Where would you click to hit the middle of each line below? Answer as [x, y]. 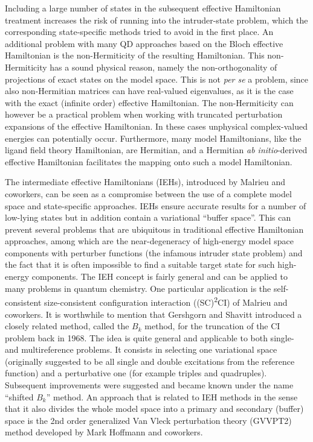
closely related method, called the [67, 326]
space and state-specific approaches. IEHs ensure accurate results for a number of [156, 205]
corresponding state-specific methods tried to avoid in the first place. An [139, 32]
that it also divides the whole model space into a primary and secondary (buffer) [154, 409]
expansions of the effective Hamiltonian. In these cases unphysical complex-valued [156, 126]
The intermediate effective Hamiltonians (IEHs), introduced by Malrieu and [145, 182]
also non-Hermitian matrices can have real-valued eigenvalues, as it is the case [149, 91]
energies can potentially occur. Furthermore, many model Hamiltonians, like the [153, 138]
